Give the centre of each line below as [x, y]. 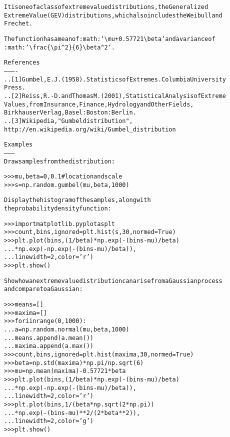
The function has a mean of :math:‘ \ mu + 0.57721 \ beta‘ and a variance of [110, 39]
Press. [15, 88]
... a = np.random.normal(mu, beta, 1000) [67, 329]
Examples [18, 145]
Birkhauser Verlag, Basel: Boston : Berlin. [70, 113]
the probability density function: [58, 209]
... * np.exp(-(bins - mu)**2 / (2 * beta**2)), [72, 413]
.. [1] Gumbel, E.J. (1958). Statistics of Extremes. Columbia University [115, 79]
